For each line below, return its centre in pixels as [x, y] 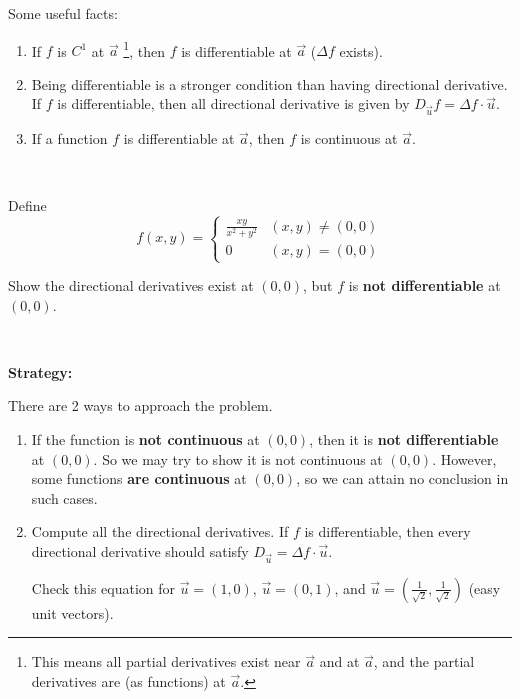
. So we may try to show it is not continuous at [238, 458]
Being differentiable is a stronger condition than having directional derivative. [269, 83]
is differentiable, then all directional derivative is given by [233, 103]
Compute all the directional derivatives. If [160, 531]
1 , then [144, 49]
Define [27, 205]
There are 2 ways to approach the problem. [140, 405]
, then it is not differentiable [404, 438]
